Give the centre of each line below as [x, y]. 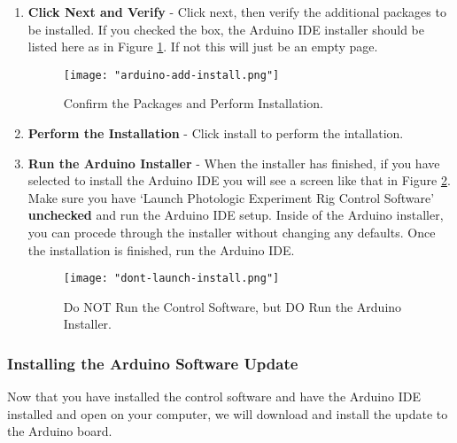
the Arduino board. [60, 431]
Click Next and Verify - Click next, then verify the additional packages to [237, 12]
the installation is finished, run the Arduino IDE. [161, 249]
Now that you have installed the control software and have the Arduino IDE [214, 396]
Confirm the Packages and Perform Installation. [193, 103]
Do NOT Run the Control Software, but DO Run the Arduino [232, 306]
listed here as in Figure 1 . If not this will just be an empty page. [203, 47]
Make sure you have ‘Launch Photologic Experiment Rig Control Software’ [231, 197]
